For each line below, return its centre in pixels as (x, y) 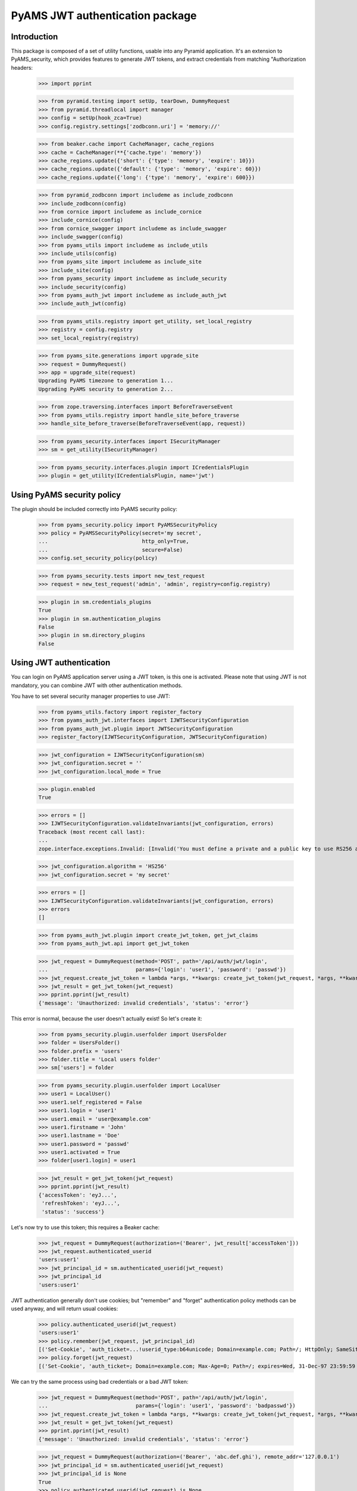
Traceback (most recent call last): (92, 832)
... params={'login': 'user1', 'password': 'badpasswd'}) (167, 1406)
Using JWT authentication (61, 663)
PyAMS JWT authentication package (104, 16)
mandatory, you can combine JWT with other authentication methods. (97, 685)
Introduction (35, 37)
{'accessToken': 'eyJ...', (78, 1195)
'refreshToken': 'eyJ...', (81, 1204)
